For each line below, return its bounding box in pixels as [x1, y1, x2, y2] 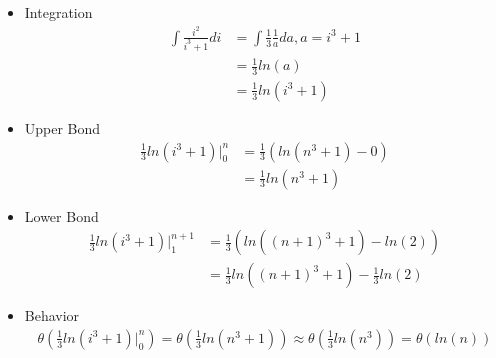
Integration [24, 2, 93, 22]
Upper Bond [24, 117, 101, 138]
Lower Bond [24, 205, 99, 226]
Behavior [24, 305, 80, 326]
